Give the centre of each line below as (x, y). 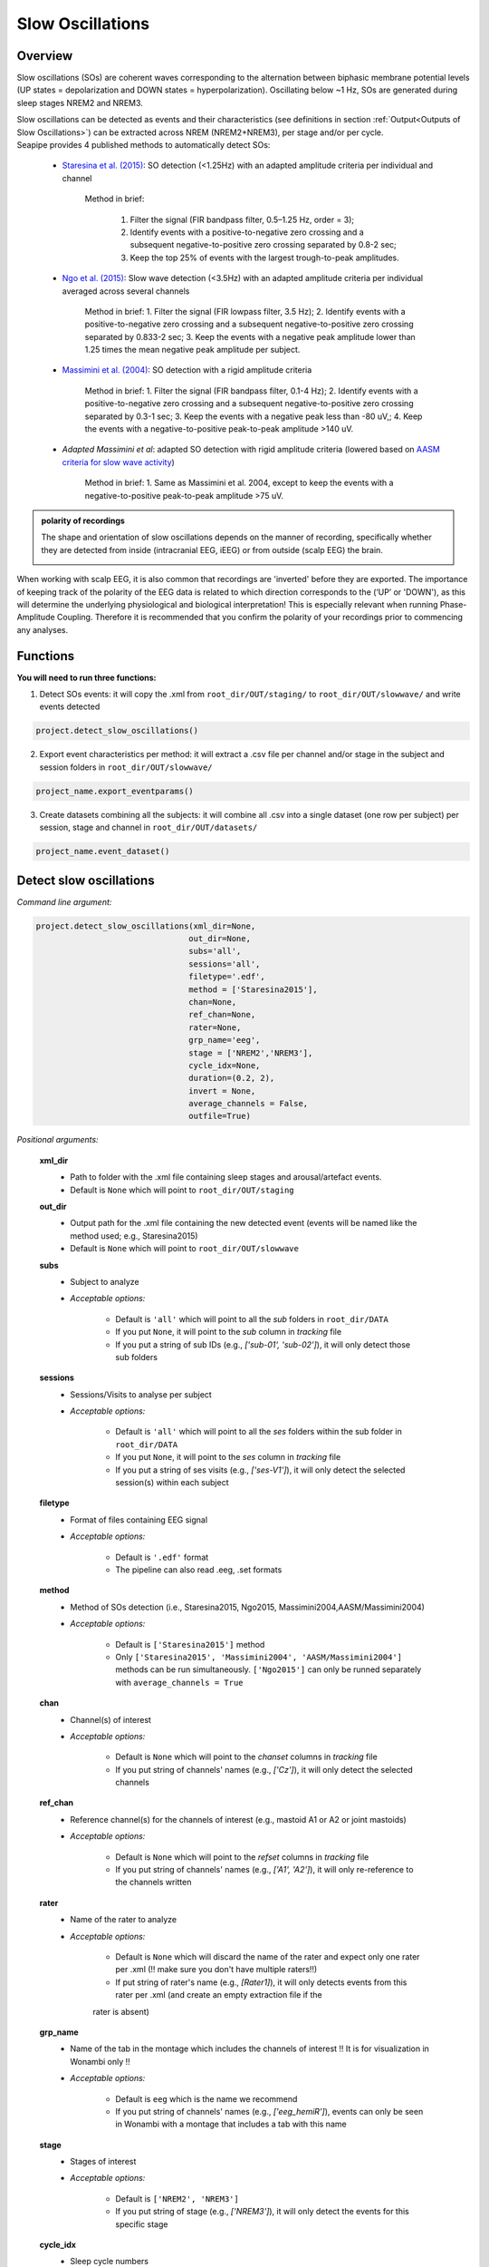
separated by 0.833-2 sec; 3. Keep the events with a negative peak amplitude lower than (250, 336)
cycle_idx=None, (225, 1065)
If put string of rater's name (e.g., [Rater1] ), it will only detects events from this (261, 1982)
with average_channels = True (179, 1682)
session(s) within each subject (172, 1483)
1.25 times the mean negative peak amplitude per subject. (192, 350)
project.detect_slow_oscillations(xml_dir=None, (146, 926)
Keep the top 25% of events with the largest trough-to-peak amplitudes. (264, 258)
